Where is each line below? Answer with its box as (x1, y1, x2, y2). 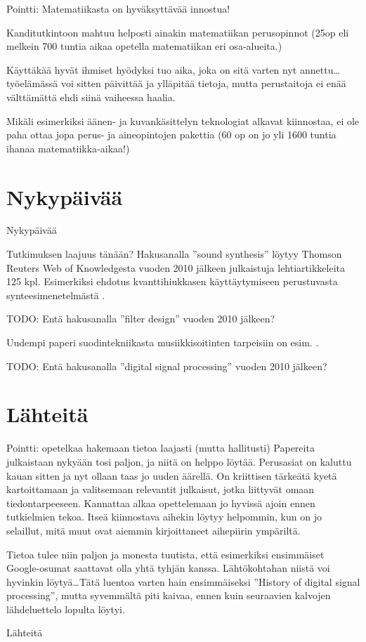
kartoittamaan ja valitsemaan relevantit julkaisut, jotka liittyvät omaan (6, 482, 315, 497)
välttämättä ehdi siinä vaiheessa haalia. (6, 89, 176, 104)
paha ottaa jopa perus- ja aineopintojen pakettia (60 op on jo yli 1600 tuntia (6, 127, 336, 142)
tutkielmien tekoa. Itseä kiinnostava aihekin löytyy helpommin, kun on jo (6, 509, 322, 524)
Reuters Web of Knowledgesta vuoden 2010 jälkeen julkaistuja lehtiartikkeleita (6, 260, 345, 275)
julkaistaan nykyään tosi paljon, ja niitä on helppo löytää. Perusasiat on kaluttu (6, 454, 352, 469)
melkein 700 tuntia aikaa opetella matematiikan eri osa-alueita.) (6, 39, 282, 53)
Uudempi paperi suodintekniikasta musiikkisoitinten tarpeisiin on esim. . (6, 335, 319, 350)
